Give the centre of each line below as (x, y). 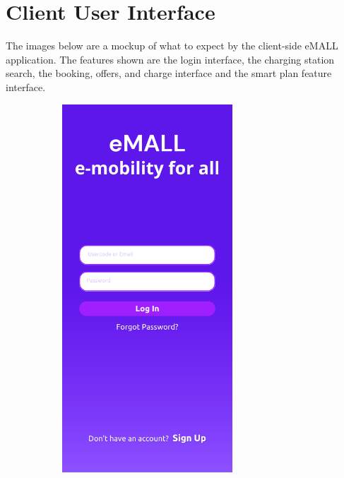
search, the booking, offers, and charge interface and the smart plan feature (169, 73)
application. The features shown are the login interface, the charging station (170, 59)
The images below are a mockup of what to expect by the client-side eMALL (172, 46)
